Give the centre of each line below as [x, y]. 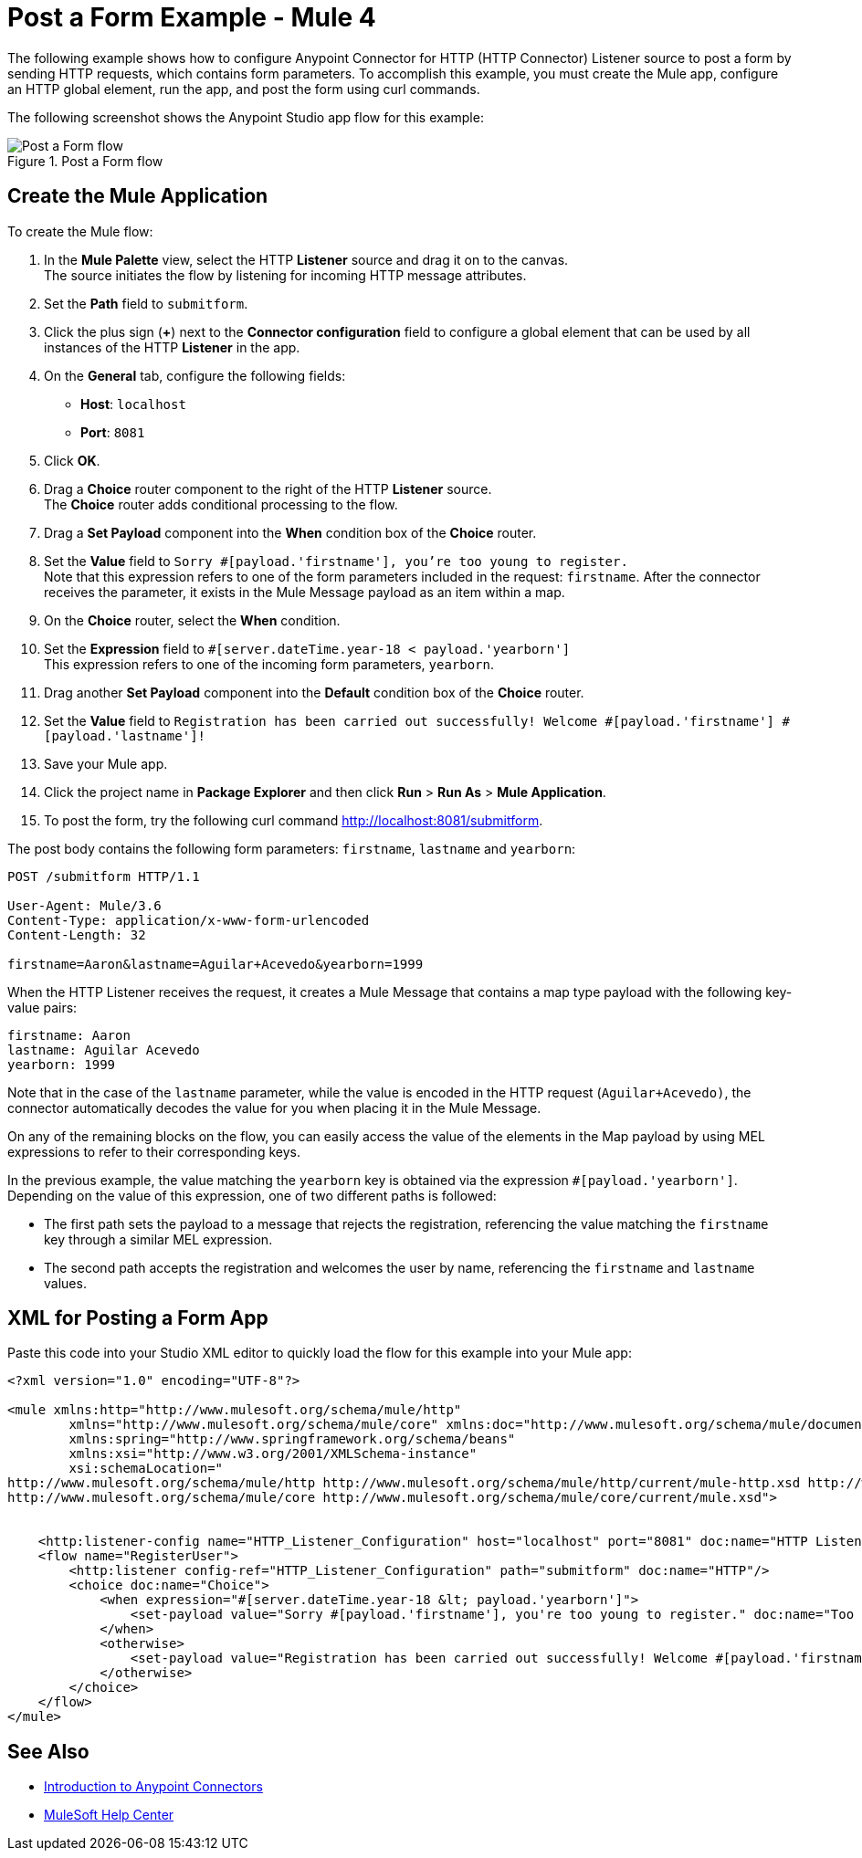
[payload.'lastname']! [125, 735]
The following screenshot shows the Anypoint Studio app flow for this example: [246, 117]
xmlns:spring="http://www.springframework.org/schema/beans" [292, 1439]
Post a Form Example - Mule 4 [192, 17]
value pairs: [42, 1007]
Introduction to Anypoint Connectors [153, 1787]
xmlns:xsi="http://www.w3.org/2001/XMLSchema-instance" [273, 1454]
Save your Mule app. [106, 763]
